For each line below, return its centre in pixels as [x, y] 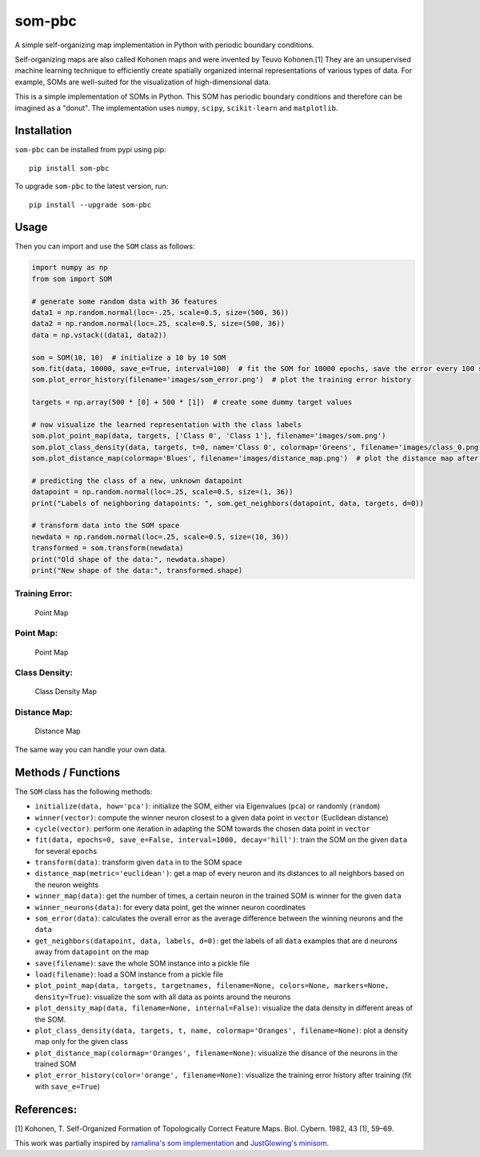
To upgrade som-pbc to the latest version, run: [92, 186]
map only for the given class [81, 1042]
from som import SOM [72, 279]
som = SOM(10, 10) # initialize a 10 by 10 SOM [129, 357]
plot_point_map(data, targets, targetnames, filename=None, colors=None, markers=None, [212, 986]
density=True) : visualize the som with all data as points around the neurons [163, 997]
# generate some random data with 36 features [124, 301]
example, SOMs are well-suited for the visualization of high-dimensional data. [143, 82]
